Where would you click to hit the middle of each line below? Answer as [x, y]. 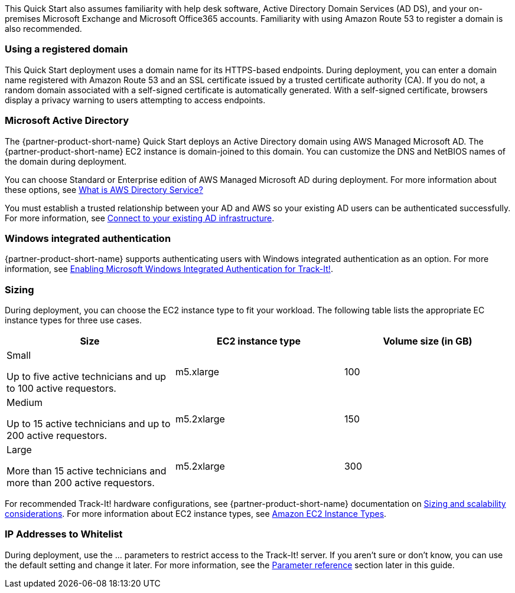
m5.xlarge [197, 372]
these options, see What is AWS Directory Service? [104, 189]
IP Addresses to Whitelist [64, 534]
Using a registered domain [66, 49]
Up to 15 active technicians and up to [89, 424]
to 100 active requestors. [61, 388]
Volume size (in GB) [428, 341]
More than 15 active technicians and [87, 471]
